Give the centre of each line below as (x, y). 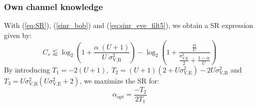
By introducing (27, 69)
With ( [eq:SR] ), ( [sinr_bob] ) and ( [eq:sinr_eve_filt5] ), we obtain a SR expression (129, 25)
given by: (18, 35)
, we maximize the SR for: (119, 80)
